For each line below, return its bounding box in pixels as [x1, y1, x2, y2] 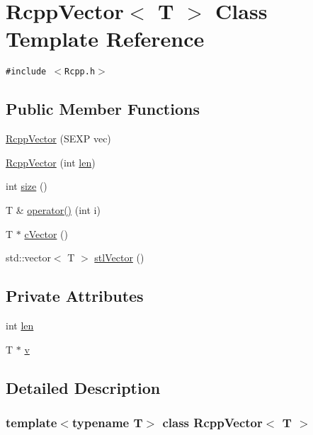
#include [6, 67, 47, 77]
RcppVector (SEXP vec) [6, 131, 111, 146]
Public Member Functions [6, 98, 200, 120]
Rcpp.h [64, 67, 96, 77]
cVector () [24, 226, 68, 241]
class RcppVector [162, 413, 263, 431]
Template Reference [6, 24, 205, 53]
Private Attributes [6, 285, 144, 307]
